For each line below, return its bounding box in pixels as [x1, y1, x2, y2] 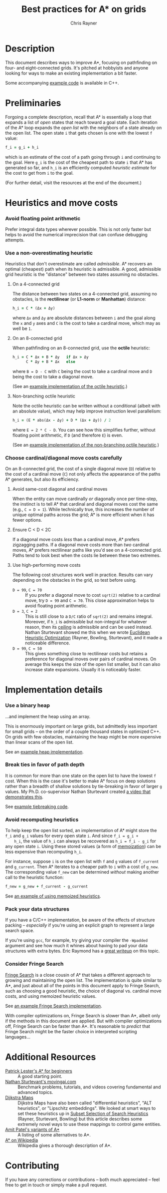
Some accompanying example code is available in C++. [5, 80, 119, 86]
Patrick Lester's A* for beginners [5, 1068, 72, 1074]
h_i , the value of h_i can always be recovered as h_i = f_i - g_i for [14, 838, 156, 844]
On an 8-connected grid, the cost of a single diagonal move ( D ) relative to [5, 466, 156, 472]
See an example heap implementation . [5, 748, 84, 754]
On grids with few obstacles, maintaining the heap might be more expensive [5, 733, 162, 739]
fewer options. [12, 517, 42, 523]
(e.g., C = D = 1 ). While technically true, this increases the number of [12, 507, 155, 513]
